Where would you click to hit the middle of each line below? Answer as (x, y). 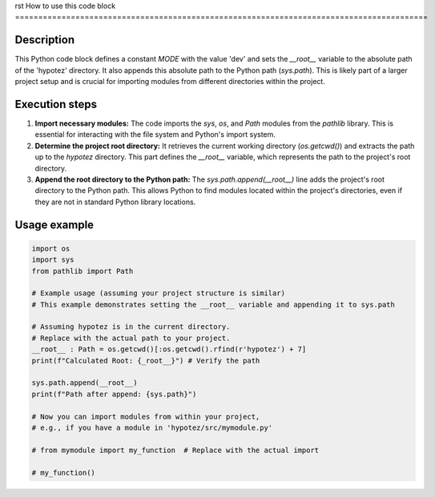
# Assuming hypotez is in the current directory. (131, 327)
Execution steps (56, 104)
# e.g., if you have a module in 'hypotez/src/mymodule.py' (152, 427)
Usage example (54, 224)
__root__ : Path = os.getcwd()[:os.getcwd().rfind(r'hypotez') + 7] (169, 349)
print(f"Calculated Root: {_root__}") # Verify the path (146, 361)
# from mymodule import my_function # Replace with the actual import (175, 450)
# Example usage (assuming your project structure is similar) (159, 293)
